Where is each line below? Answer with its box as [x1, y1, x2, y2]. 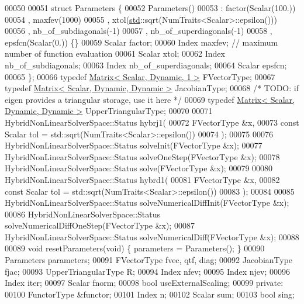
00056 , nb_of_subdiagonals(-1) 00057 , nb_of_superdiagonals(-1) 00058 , [5, 25, 272, 37]
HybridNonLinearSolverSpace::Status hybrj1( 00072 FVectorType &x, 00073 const [5, 116, 299, 128]
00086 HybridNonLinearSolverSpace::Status [5, 208, 161, 220]
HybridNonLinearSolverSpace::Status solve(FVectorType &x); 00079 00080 [5, 162, 273, 174]
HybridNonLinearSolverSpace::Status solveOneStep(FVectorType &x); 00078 [5, 150, 280, 163]
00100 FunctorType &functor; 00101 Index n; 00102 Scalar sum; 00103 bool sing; [5, 288, 295, 300]
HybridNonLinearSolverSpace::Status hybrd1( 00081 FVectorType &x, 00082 [5, 173, 280, 185]
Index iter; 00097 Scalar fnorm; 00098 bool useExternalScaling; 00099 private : [5, 277, 284, 289]
